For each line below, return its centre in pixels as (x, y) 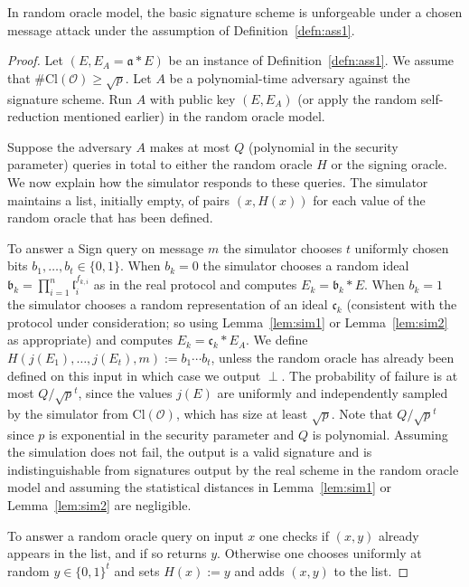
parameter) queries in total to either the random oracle (160, 164)
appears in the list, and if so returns (107, 553)
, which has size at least (242, 413)
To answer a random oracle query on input (126, 535)
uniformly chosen (402, 247)
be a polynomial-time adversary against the (290, 77)
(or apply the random (357, 98)
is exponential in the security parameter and (172, 434)
